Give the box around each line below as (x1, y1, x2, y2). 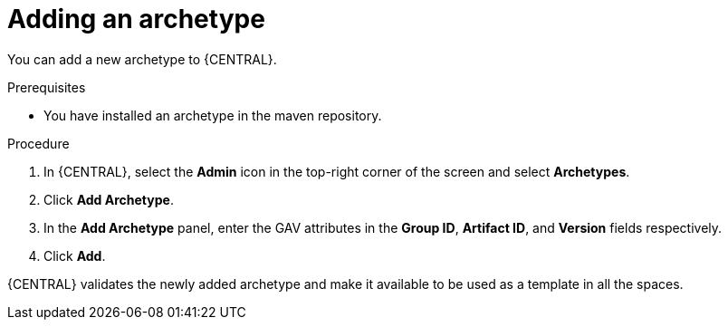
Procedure (7, 135, 70, 151)
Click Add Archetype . (43, 191, 174, 207)
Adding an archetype (7, 4, 265, 34)
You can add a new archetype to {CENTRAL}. (7, 51, 277, 67)
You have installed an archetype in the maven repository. (43, 107, 382, 123)
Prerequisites (7, 79, 86, 95)
